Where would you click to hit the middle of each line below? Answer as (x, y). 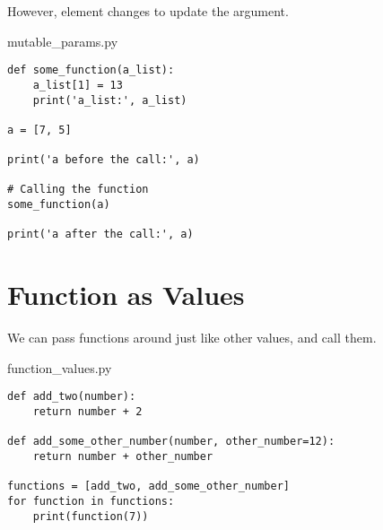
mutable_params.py (63, 41)
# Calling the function (78, 190)
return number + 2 (87, 412)
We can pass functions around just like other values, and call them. (192, 338)
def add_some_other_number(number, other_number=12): (171, 442)
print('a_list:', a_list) (110, 100)
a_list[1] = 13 (78, 85)
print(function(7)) (91, 516)
